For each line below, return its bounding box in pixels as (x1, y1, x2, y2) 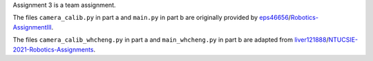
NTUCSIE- (328, 36, 358, 44)
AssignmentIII (12, 23, 52, 31)
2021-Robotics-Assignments (12, 45, 94, 53)
